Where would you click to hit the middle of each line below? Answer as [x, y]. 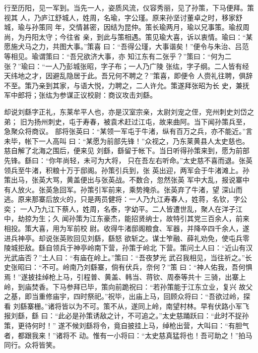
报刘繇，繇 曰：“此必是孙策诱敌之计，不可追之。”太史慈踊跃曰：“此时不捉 [123, 316]
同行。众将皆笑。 [32, 345]
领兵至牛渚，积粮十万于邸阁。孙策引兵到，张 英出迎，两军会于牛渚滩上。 [123, 170]
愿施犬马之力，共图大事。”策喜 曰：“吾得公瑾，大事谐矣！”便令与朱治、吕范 [127, 46]
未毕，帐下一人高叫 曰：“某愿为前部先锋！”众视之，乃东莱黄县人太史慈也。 [127, 141]
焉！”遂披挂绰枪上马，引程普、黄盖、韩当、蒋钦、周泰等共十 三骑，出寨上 [125, 277]
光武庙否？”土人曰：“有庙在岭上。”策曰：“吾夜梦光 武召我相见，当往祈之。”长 [128, 257]
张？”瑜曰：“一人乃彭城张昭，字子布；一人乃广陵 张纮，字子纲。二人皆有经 [127, 66]
